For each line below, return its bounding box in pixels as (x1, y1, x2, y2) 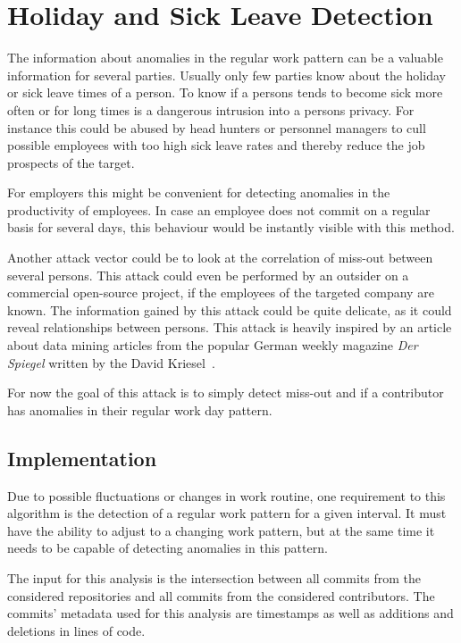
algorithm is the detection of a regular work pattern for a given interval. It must (7, 504, 447, 522)
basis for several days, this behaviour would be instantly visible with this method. (7, 218, 455, 237)
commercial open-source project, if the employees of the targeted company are (7, 283, 434, 302)
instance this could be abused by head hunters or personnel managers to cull (7, 118, 426, 137)
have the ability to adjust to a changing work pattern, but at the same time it (7, 521, 435, 539)
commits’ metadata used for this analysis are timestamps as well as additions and (7, 604, 454, 622)
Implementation (7, 444, 157, 472)
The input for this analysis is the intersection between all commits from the (7, 568, 421, 587)
